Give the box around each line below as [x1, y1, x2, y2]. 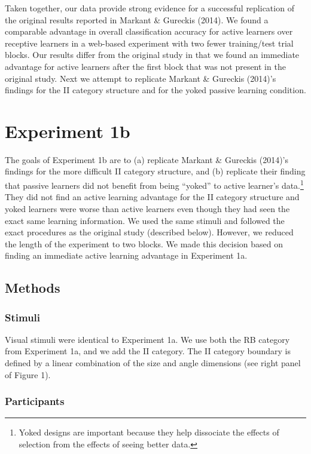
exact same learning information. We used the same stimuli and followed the [5, 214, 285, 226]
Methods [5, 278, 60, 297]
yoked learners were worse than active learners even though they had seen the [5, 202, 290, 214]
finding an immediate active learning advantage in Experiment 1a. [5, 249, 248, 262]
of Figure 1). [5, 368, 51, 381]
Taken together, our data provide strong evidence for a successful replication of [5, 2, 294, 14]
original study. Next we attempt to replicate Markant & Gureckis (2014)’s [5, 72, 276, 84]
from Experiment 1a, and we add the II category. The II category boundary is [5, 345, 291, 357]
